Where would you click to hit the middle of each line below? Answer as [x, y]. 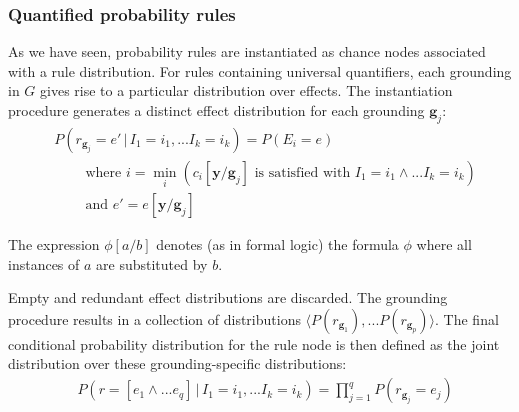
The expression [54, 244]
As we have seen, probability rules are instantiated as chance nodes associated [247, 51]
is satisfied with [302, 172]
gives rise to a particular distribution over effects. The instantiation [246, 90]
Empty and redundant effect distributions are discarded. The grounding [228, 297]
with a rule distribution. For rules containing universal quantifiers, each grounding [260, 70]
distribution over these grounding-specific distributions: [177, 363]
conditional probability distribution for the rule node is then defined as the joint [254, 343]
